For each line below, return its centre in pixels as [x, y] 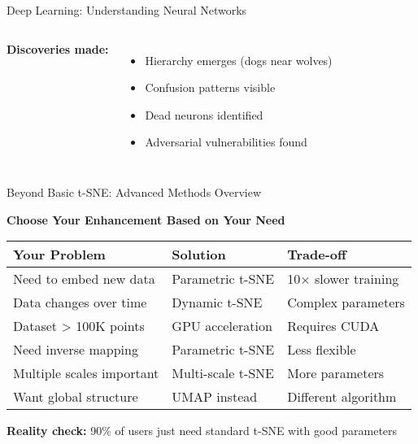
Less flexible [322, 350]
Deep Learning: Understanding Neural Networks [127, 10]
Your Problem [59, 255]
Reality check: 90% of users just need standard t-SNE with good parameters [202, 431]
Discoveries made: [58, 48]
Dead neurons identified [204, 114]
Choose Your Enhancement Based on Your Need [146, 219]
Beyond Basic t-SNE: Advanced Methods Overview [134, 192]
